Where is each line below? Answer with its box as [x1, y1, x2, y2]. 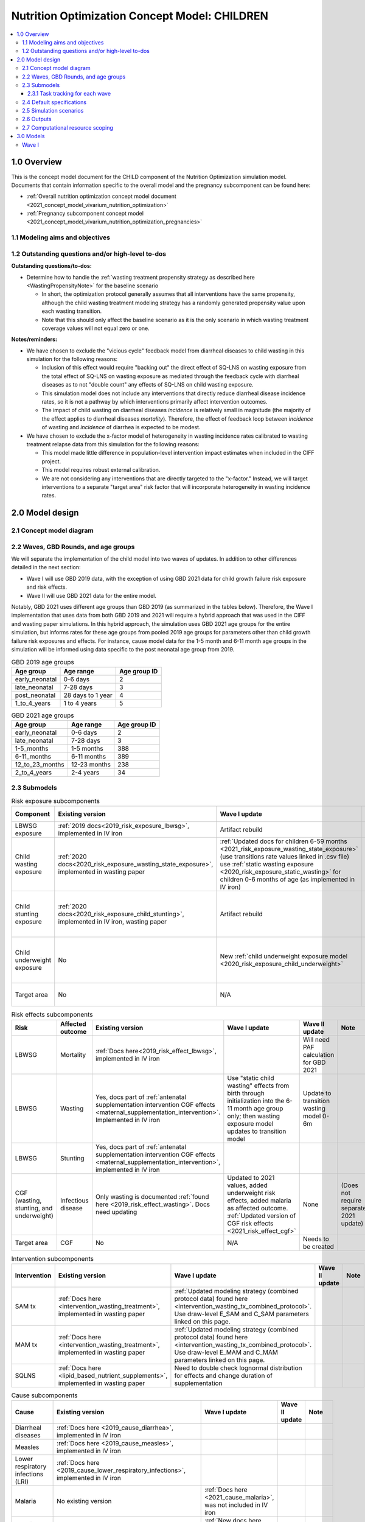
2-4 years [71, 768, 100, 777]
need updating [95, 1207, 137, 1216]
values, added [227, 1181, 268, 1190]
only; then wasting [227, 1112, 280, 1120]
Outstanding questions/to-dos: [11, 262, 92, 270]
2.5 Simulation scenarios [22, 107, 84, 114]
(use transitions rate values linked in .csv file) [220, 852, 350, 861]
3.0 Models [16, 133, 45, 140]
